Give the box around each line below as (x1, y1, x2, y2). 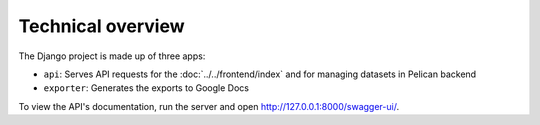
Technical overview (18, 15, 185, 37)
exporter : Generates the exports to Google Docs (43, 82, 250, 94)
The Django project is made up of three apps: (18, 50, 206, 62)
